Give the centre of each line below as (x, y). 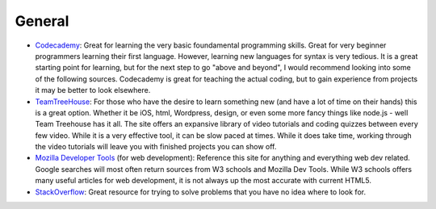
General (42, 21)
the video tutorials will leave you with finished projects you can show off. (156, 147)
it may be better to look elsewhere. (93, 90)
